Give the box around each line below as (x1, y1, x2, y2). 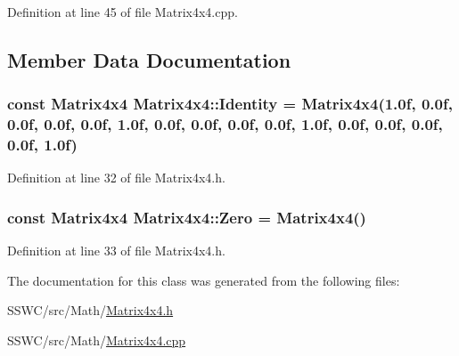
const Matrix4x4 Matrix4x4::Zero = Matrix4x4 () (7, 206, 366, 228)
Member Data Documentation (7, 45, 291, 73)
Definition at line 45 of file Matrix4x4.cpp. (7, 3, 238, 20)
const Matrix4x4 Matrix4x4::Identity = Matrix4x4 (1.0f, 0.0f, (7, 93, 453, 115)
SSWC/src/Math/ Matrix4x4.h (7, 301, 174, 320)
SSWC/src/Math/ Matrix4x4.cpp (7, 331, 186, 350)
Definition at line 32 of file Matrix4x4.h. (7, 168, 225, 187)
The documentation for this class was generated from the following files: (7, 271, 400, 289)
